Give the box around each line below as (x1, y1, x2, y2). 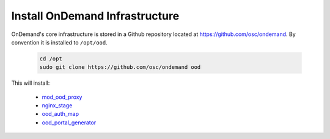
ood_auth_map (42, 110, 79, 118)
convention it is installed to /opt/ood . (11, 38, 108, 46)
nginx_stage (42, 102, 73, 109)
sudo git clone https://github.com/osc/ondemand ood (39, 64, 201, 71)
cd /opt (39, 55, 62, 62)
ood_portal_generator (42, 119, 97, 126)
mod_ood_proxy (42, 93, 82, 101)
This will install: (11, 79, 50, 87)
